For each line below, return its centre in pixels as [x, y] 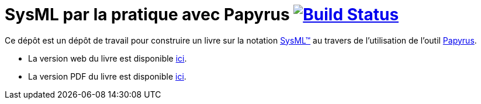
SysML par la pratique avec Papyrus [147, 15]
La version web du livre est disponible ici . [108, 58]
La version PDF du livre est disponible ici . [107, 76]
